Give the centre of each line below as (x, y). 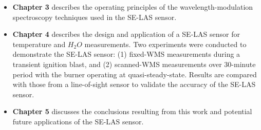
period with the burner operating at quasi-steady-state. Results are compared (135, 74)
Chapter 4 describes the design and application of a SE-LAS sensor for (126, 34)
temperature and (39, 44)
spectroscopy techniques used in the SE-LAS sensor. (95, 17)
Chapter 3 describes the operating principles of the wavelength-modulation (133, 7)
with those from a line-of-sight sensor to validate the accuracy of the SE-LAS (134, 84)
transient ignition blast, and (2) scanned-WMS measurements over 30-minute (134, 64)
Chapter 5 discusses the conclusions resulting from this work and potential (132, 111)
